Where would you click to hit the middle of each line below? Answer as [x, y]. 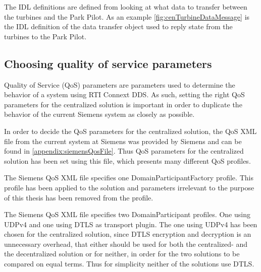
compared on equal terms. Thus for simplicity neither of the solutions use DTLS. [129, 264]
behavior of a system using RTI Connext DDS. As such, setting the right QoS [124, 94]
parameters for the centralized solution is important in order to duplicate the [123, 104]
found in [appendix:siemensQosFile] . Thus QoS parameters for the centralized [124, 151]
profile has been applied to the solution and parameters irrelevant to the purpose [129, 187]
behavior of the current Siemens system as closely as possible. [99, 114]
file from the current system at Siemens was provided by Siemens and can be [123, 141]
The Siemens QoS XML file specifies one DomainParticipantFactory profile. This [129, 178]
